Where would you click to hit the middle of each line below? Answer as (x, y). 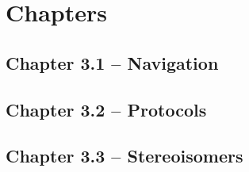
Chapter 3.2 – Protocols (106, 109)
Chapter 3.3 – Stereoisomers (125, 156)
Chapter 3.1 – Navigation (112, 62)
